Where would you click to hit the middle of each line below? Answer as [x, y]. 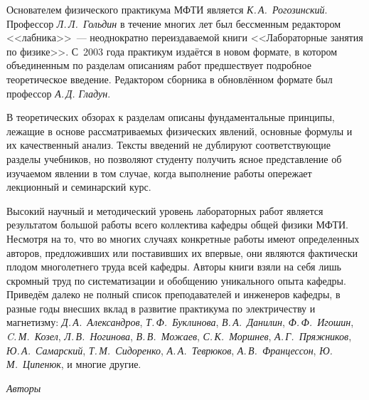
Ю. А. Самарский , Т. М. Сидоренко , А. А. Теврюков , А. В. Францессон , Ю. [170, 350]
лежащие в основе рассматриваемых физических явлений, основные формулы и [180, 131]
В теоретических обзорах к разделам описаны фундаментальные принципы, [171, 117]
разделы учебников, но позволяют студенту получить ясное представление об [174, 158]
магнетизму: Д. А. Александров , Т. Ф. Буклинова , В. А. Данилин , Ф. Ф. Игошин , [180, 322]
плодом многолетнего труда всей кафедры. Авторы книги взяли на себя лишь [174, 267]
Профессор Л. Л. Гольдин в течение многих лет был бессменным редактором [174, 23]
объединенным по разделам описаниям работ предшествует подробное [159, 65]
